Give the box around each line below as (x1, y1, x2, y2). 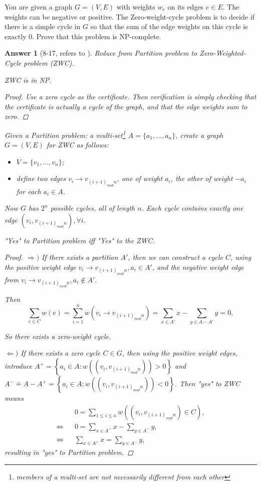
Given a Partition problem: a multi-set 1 (5, 128, 126, 140)
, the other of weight (170, 173, 233, 184)
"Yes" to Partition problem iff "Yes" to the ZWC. (5, 235, 155, 245)
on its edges (167, 2, 204, 12)
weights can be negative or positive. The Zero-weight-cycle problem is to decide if (5, 11, 254, 22)
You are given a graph (5, 2, 73, 12)
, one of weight (117, 173, 163, 184)
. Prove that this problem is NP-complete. (32, 31, 161, 41)
